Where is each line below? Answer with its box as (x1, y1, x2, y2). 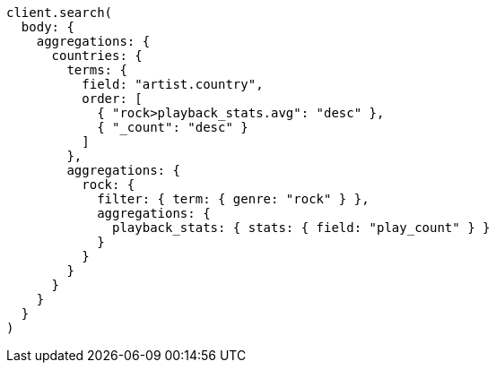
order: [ (82, 91, 143, 106)
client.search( (6, 5, 113, 20)
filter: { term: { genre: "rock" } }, (97, 192, 370, 206)
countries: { (51, 48, 143, 63)
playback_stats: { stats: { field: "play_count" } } (112, 220, 491, 235)
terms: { (66, 63, 127, 77)
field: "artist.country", (82, 77, 264, 91)
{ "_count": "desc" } (97, 120, 248, 134)
